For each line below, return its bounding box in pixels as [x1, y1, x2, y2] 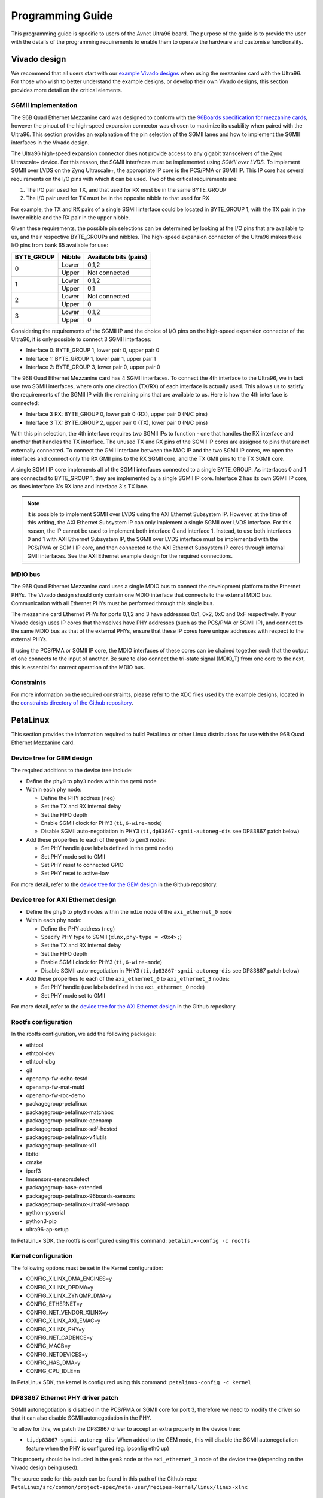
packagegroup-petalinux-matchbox [26, 1109, 114, 1116]
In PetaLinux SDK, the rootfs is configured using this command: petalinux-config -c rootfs [11, 1237, 251, 1244]
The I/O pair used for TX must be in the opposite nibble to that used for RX [26, 195, 209, 202]
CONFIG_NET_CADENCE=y [26, 1334, 93, 1341]
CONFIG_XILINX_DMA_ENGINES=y [26, 1275, 112, 1282]
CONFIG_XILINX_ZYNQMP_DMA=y [26, 1292, 112, 1299]
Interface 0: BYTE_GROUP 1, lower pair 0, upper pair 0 [26, 346, 160, 354]
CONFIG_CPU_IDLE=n [26, 1367, 80, 1375]
